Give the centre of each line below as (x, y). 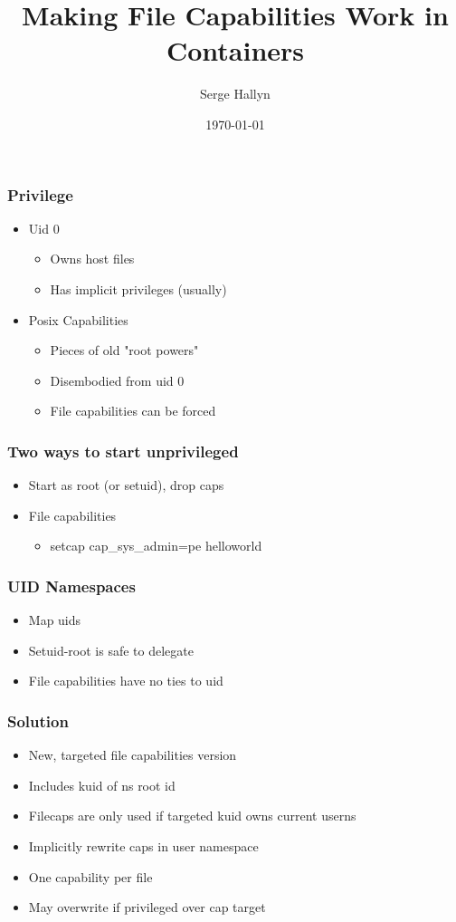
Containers (235, 50)
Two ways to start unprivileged (123, 451)
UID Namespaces (71, 586)
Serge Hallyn (235, 94)
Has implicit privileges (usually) (138, 288)
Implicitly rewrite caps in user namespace (143, 845)
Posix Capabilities (78, 319)
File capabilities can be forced (133, 411)
